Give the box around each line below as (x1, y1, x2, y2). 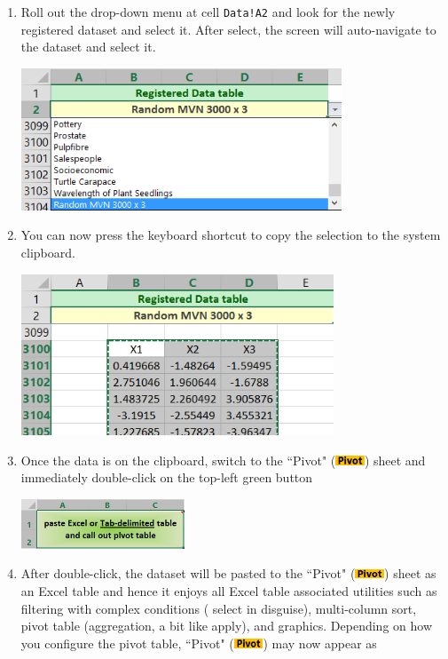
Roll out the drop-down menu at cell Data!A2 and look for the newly (20, 3, 396, 20)
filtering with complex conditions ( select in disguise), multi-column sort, (20, 599, 417, 617)
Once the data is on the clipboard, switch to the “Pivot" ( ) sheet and (20, 450, 426, 469)
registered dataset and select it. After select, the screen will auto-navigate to (20, 20, 436, 38)
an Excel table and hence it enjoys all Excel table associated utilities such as (20, 581, 437, 599)
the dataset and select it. (20, 37, 156, 56)
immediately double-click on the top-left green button (20, 468, 313, 487)
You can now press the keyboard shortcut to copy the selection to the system (20, 226, 441, 244)
